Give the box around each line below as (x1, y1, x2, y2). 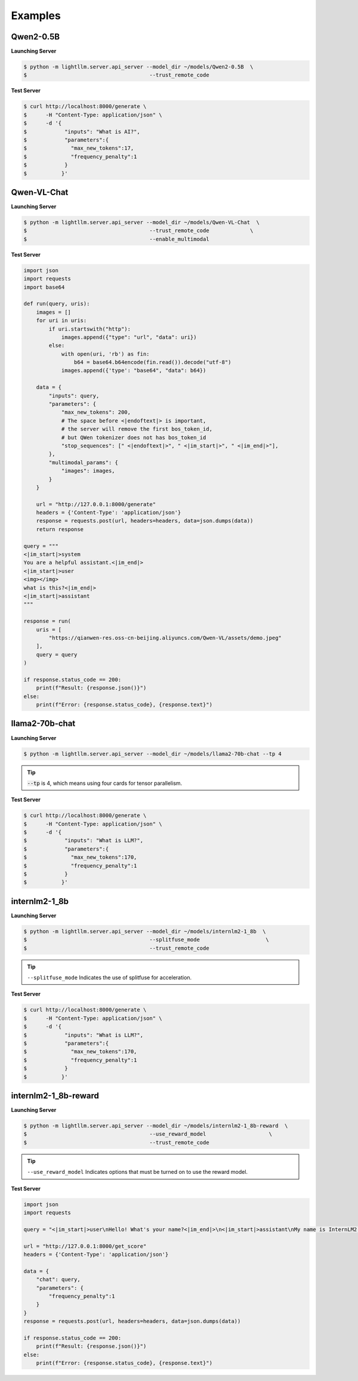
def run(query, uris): (23, 300, 90, 307)
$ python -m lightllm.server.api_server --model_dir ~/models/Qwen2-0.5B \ (23, 63, 254, 70)
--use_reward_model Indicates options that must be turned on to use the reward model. (27, 1169, 248, 1176)
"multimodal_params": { (48, 459, 119, 466)
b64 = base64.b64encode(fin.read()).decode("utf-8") (73, 359, 232, 366)
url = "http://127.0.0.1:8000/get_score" (23, 1243, 147, 1250)
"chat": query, (36, 1276, 81, 1283)
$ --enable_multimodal (23, 236, 209, 242)
